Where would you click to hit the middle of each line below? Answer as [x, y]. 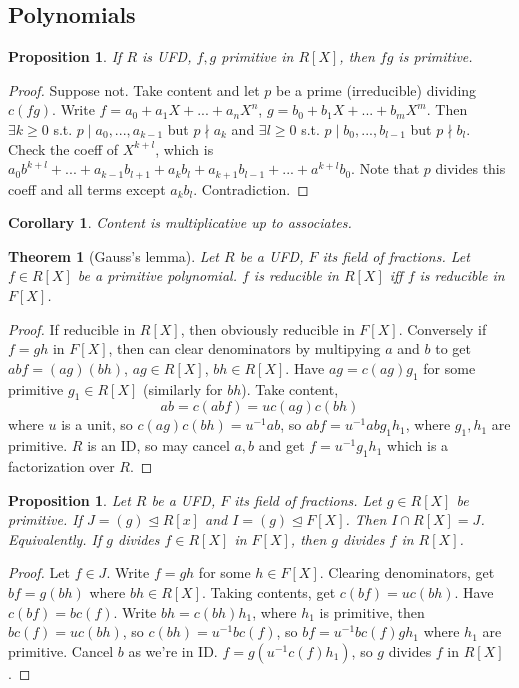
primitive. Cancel [61, 650]
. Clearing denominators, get [407, 572]
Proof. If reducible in [72, 328]
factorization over [61, 465]
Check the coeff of [63, 148]
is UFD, [167, 56]
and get [281, 445]
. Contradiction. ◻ [251, 188]
